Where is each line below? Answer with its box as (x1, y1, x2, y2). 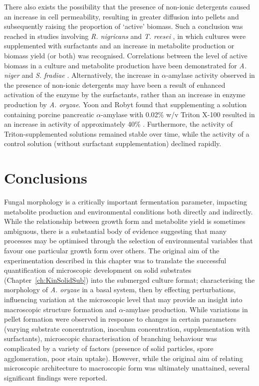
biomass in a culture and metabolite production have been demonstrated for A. (4, 60, 247, 70)
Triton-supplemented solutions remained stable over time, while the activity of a (4, 128, 250, 139)
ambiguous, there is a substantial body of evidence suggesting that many (4, 225, 227, 236)
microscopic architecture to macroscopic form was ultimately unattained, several (4, 363, 250, 373)
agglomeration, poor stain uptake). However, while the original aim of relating (4, 353, 243, 363)
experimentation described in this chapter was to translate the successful (4, 255, 227, 265)
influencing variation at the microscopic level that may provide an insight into (4, 294, 243, 304)
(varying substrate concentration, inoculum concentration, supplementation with (4, 323, 250, 334)
